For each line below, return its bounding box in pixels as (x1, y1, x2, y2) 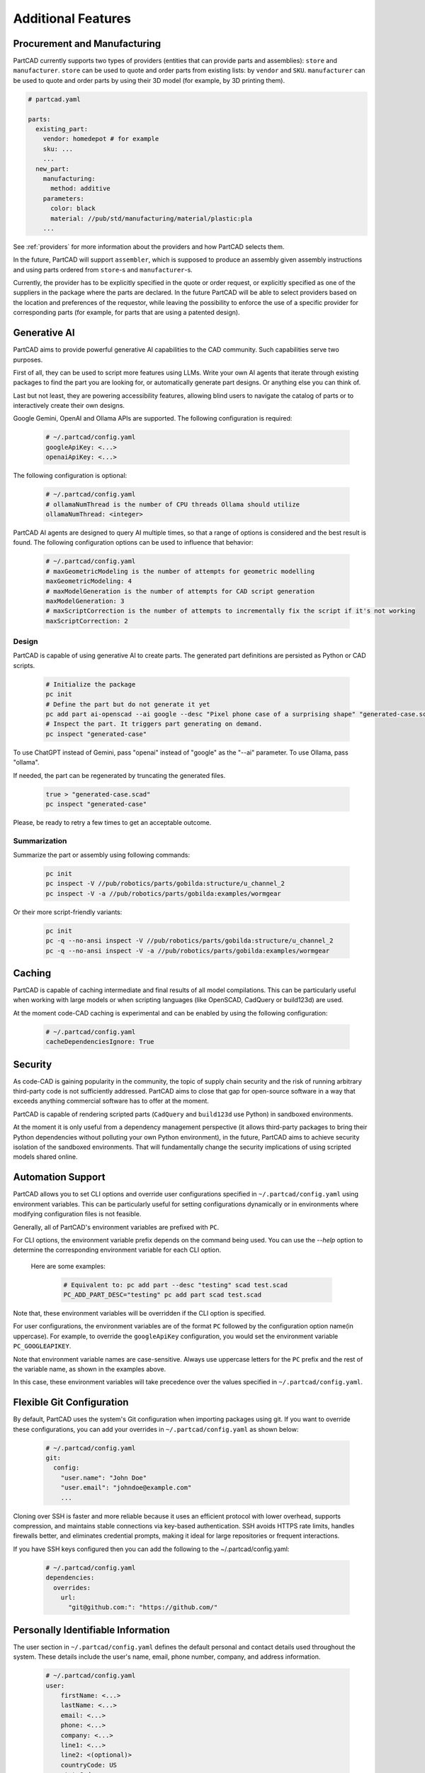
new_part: (35, 165, 70, 173)
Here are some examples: (30, 1262, 106, 1270)
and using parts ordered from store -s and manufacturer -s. (13, 265, 193, 274)
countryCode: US (60, 1761, 117, 1769)
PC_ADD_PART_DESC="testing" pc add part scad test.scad (63, 1291, 262, 1299)
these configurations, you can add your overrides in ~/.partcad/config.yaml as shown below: (13, 1425, 299, 1433)
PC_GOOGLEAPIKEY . (13, 1342, 72, 1350)
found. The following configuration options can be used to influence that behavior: (13, 538, 254, 547)
